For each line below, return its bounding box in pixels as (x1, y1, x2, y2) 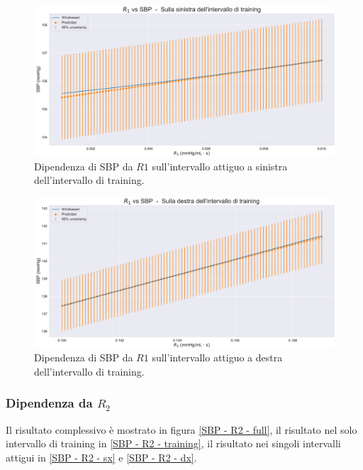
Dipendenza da (6, 394, 93, 412)
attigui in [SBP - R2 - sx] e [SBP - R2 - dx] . (6, 449, 197, 464)
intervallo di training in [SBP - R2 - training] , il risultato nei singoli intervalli (6, 436, 341, 451)
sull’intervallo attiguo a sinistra (152, 158, 288, 173)
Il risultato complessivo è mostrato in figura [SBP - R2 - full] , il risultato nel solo (6, 422, 357, 437)
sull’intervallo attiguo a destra (152, 350, 283, 365)
